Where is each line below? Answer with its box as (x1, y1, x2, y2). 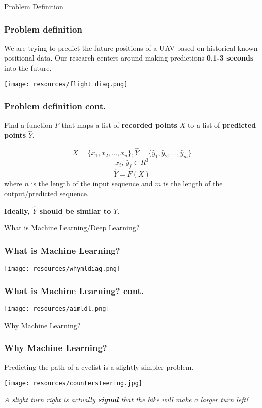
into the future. (4, 63, 52, 73)
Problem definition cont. (4, 100, 106, 112)
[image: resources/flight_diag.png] (4, 80, 128, 88)
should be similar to (39, 205, 111, 216)
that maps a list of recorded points (61, 120, 177, 130)
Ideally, (4, 205, 30, 216)
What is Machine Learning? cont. (4, 284, 144, 297)
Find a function (4, 120, 53, 130)
